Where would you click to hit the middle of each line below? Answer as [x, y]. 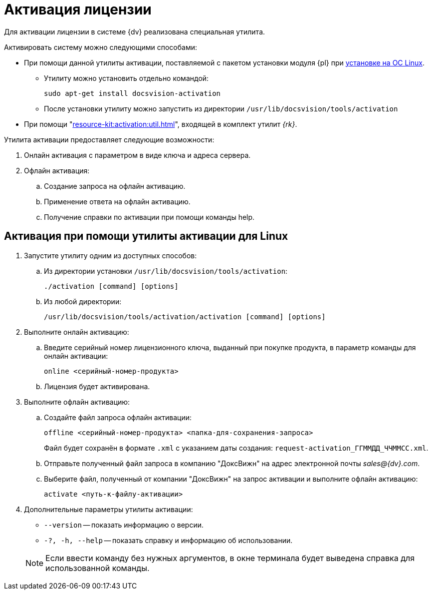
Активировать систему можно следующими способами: [101, 47]
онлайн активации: [76, 356]
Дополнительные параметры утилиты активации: [108, 509]
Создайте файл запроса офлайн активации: [118, 417]
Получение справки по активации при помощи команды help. [149, 217]
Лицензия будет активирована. [97, 386]
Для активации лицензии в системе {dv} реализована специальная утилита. [135, 31]
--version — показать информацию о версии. [124, 525]
